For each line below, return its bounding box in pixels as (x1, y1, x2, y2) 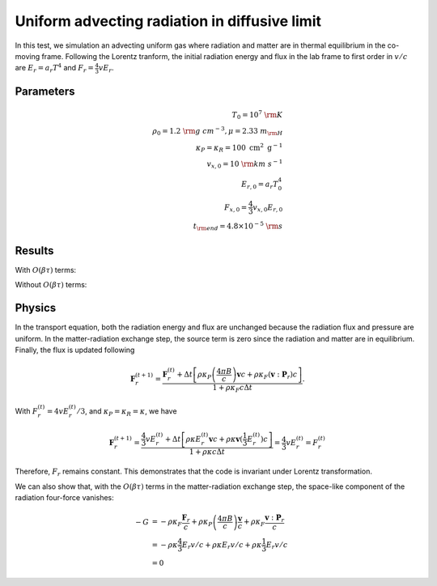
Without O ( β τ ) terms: (15, 280, 87, 290)
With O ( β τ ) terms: (15, 265, 77, 274)
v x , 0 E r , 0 (252, 202, 283, 214)
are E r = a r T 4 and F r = (15, 62, 95, 74)
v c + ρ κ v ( (209, 434, 243, 444)
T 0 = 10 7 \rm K (231, 108, 283, 121)
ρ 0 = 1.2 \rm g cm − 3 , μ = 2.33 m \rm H (152, 125, 283, 138)
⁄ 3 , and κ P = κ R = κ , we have (78, 406, 177, 418)
